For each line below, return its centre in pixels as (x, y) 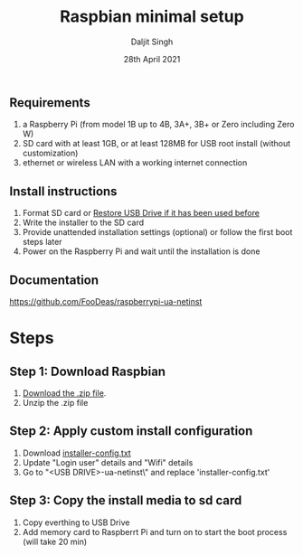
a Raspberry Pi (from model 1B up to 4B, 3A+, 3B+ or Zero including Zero (158, 125)
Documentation (54, 280)
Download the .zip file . (64, 393)
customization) (50, 153)
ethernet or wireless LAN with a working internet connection (135, 163)
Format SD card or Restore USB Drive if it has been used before (141, 213)
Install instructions (63, 191)
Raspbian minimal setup (152, 17)
